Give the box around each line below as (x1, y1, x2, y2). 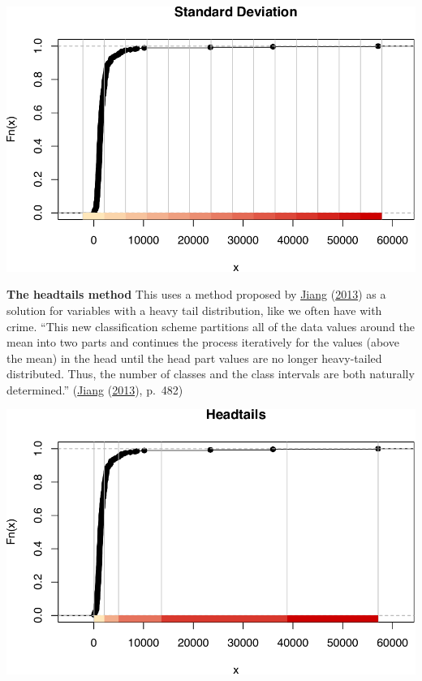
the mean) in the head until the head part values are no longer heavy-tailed (6, 349, 382, 366)
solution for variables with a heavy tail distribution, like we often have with (6, 301, 382, 318)
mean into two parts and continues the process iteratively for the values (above (6, 334, 399, 351)
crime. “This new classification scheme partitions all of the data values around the (6, 317, 415, 334)
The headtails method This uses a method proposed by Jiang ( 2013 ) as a (6, 286, 386, 303)
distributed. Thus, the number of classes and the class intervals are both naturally (6, 365, 415, 382)
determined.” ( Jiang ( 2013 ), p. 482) (6, 381, 183, 398)
